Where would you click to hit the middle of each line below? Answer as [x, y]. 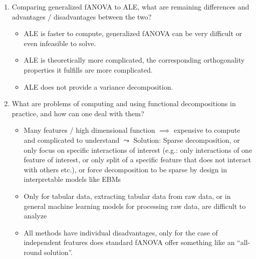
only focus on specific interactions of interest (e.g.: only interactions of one [138, 150]
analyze [35, 216]
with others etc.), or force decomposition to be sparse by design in [125, 169]
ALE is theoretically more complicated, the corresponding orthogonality [134, 60]
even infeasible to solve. [60, 43]
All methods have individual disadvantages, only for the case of [121, 232]
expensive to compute [207, 130]
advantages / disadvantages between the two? [82, 16]
